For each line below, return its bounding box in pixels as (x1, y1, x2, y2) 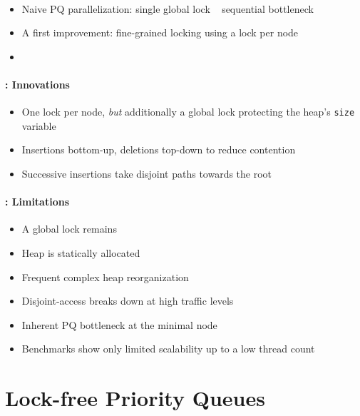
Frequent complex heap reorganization (21, 269, 189, 284)
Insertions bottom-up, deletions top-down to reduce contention (21, 142, 296, 157)
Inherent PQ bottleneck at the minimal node (21, 317, 217, 332)
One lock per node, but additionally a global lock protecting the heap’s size (21, 104, 355, 119)
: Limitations (5, 194, 70, 209)
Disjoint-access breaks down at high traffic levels (21, 293, 234, 308)
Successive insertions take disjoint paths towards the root (21, 166, 272, 181)
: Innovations (5, 76, 70, 91)
